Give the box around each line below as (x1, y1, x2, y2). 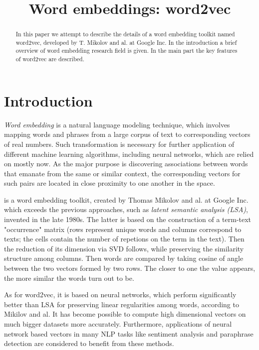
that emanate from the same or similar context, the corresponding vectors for (4, 168, 241, 178)
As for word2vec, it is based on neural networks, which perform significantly (4, 289, 237, 300)
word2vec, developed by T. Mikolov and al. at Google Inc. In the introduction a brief (15, 38, 237, 46)
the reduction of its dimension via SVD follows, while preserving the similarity (4, 243, 244, 253)
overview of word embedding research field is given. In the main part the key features (15, 46, 238, 55)
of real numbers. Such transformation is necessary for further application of (4, 138, 235, 149)
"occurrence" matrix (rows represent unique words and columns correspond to (4, 224, 242, 234)
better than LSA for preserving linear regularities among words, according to (4, 299, 239, 309)
